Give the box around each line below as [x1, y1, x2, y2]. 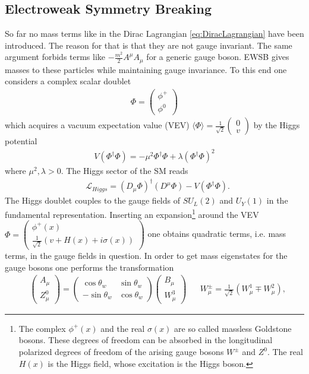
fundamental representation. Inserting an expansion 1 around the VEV [5, 207, 259, 220]
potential [5, 135, 37, 147]
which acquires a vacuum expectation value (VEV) [5, 119, 190, 131]
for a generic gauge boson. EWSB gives [146, 50, 289, 63]
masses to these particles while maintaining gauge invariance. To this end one [5, 63, 287, 75]
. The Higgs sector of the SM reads [61, 164, 188, 177]
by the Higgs [253, 119, 300, 131]
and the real [100, 322, 145, 334]
